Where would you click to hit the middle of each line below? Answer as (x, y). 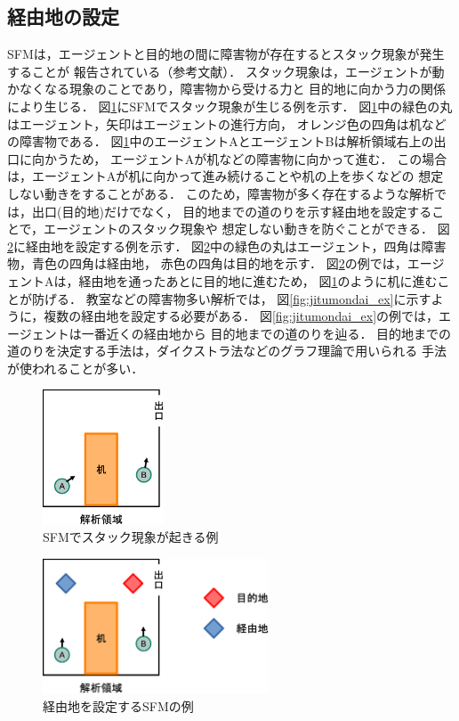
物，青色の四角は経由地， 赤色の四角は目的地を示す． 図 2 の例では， (207, 263)
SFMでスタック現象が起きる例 (131, 537)
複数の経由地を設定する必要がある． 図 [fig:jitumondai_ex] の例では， (242, 316)
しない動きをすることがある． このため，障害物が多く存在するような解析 (221, 193)
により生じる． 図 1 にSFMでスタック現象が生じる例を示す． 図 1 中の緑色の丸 (230, 106)
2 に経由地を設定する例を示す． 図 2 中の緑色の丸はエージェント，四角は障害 (227, 246)
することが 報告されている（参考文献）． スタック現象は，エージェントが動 (226, 71)
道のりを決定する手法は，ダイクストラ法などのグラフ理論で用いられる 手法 (227, 351)
